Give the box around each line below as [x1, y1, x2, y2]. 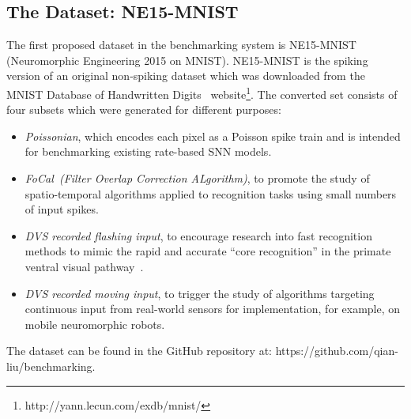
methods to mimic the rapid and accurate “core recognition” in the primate [25, 243, 391, 259]
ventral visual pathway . [25, 258, 144, 274]
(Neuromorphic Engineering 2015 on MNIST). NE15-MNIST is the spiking [6, 51, 368, 68]
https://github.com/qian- [275, 342, 398, 359]
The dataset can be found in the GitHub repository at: [6, 342, 272, 359]
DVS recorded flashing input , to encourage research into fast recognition [25, 227, 372, 243]
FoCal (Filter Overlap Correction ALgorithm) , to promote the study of [25, 170, 370, 187]
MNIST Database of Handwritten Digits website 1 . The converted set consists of [6, 83, 398, 102]
